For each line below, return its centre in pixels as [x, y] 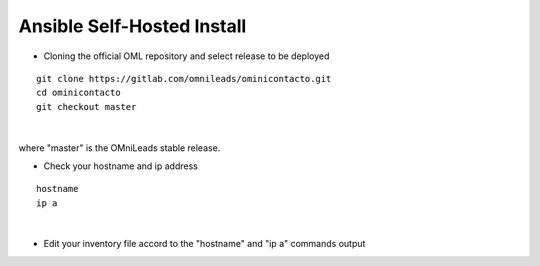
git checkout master [86, 106]
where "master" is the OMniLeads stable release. [119, 147]
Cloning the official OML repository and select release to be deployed [186, 56]
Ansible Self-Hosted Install [132, 26]
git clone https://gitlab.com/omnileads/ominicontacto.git [184, 78]
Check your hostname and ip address [121, 166]
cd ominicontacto [78, 93]
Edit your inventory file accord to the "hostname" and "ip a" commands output [204, 244]
